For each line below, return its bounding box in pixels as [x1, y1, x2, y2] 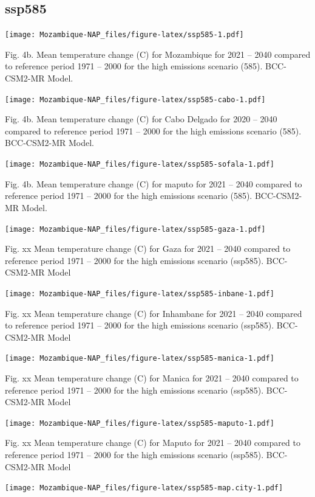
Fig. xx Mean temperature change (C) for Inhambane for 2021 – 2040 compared [5, 307, 302, 319]
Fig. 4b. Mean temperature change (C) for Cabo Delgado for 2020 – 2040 [5, 113, 277, 125]
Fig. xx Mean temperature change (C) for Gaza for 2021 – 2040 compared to [5, 242, 291, 255]
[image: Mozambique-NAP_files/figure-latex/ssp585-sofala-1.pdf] [5, 160, 274, 169]
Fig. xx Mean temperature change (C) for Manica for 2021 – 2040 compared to [5, 372, 299, 384]
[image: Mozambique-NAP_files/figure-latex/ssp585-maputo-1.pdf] [5, 419, 274, 428]
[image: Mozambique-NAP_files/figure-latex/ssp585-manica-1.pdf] [5, 354, 274, 363]
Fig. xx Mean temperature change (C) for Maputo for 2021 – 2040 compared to [5, 436, 300, 449]
